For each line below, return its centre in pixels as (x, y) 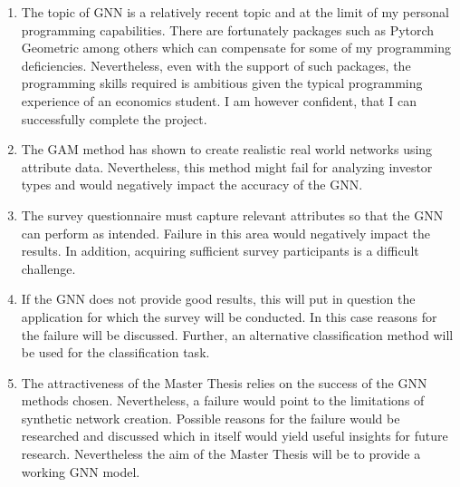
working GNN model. (81, 471)
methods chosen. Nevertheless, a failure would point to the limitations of (223, 400)
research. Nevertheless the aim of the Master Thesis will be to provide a (221, 454)
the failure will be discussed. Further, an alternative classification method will (237, 334)
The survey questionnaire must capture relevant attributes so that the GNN (232, 214)
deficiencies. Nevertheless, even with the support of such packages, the (216, 65)
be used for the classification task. (115, 352)
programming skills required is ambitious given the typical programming (222, 83)
